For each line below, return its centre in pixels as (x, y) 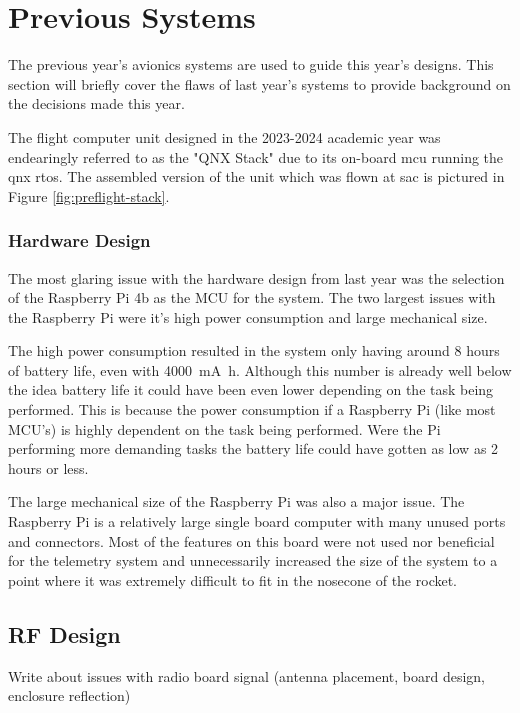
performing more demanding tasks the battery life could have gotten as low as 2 (253, 448)
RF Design (64, 633)
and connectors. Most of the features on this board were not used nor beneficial (251, 540)
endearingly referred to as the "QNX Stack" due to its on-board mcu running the (256, 156)
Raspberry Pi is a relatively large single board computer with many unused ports (257, 521)
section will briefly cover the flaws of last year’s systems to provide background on (259, 83)
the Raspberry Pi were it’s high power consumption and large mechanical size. (248, 316)
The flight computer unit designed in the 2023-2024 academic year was (224, 136)
